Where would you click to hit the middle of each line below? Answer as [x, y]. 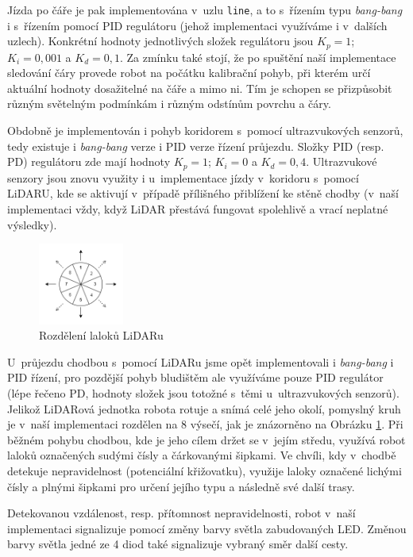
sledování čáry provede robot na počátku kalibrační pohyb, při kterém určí [189, 73]
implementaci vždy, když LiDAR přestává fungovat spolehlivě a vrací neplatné [198, 208]
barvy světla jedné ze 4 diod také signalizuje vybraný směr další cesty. [178, 544]
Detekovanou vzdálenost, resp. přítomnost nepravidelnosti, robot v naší [181, 513]
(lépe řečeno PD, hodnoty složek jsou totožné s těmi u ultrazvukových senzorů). [203, 392]
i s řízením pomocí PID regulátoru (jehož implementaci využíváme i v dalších [197, 25]
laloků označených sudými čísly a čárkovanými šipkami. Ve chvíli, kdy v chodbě [202, 455]
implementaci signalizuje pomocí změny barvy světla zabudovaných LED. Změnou [207, 528]
